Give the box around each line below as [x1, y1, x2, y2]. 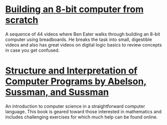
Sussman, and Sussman [5, 87, 109, 98]
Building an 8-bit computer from [5, 4, 144, 15]
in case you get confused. [5, 47, 60, 53]
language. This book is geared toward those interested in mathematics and [5, 108, 162, 114]
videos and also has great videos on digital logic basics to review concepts [5, 41, 162, 48]
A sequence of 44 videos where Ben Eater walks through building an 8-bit [5, 31, 160, 37]
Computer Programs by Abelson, [5, 76, 147, 87]
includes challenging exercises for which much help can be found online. [5, 114, 158, 120]
